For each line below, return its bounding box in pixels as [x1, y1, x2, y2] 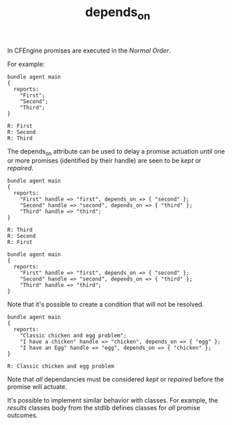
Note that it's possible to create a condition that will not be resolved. [7, 299, 205, 309]
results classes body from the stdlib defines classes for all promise [7, 403, 201, 412]
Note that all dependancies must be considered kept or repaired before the [7, 375, 224, 383]
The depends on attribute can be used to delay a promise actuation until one [7, 147, 226, 157]
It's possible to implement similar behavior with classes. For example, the [7, 396, 219, 404]
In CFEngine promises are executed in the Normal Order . [7, 46, 171, 55]
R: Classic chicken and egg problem [7, 363, 114, 370]
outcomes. [7, 411, 39, 419]
